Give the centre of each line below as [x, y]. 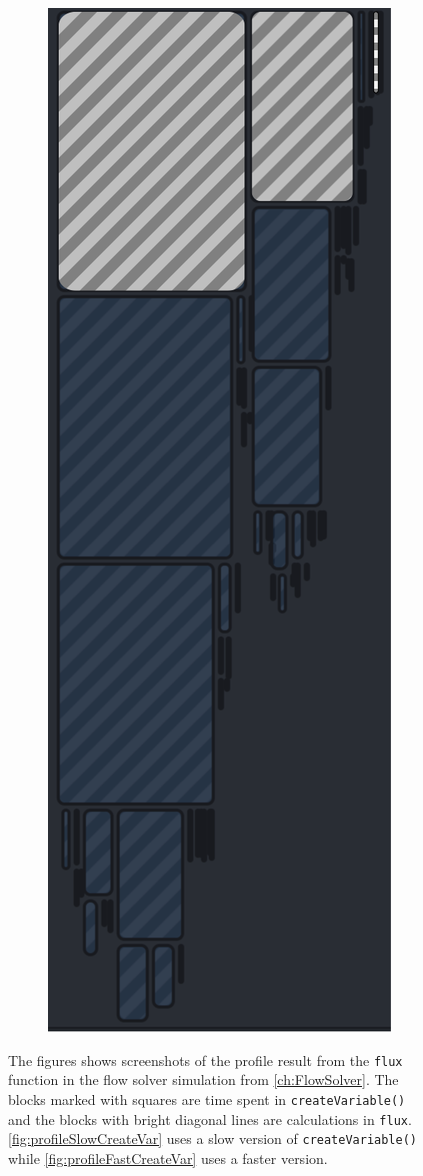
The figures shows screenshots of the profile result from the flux [205, 1059]
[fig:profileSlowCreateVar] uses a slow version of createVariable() [213, 1138]
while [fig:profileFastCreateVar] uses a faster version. [168, 1157]
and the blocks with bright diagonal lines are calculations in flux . [210, 1118]
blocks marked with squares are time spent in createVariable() [207, 1098]
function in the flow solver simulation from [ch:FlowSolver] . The [203, 1079]
